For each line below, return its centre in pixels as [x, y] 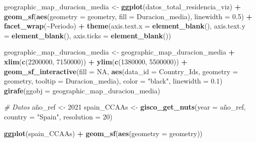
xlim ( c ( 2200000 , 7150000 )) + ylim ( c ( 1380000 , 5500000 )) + [96, 61]
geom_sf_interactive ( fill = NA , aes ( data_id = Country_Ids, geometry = [121, 71]
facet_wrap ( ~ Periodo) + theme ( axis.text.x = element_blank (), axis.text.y [125, 26]
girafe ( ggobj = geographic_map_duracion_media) [82, 90]
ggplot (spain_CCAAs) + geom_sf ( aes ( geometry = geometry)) [103, 133]
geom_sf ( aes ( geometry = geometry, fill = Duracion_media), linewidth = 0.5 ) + [128, 16]
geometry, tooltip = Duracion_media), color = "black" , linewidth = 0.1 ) [113, 81]
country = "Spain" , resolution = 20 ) [58, 116]
